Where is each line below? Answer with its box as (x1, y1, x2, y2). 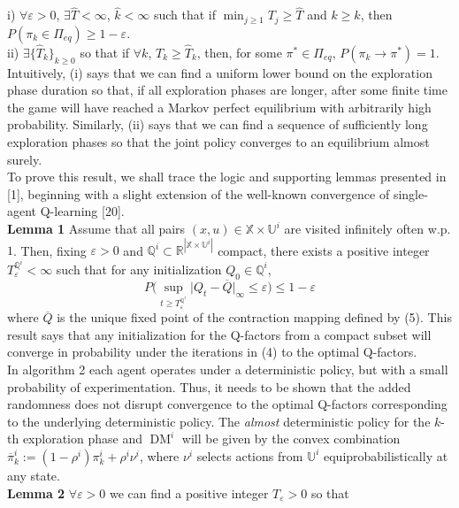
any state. (7, 466, 60, 484)
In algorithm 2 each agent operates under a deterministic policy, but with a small (7, 360, 448, 379)
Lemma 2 (7, 483, 65, 502)
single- (393, 184, 428, 203)
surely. (7, 150, 42, 168)
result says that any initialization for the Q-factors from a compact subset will (7, 325, 432, 343)
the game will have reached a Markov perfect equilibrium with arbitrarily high (7, 97, 432, 116)
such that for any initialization (56, 259, 222, 278)
